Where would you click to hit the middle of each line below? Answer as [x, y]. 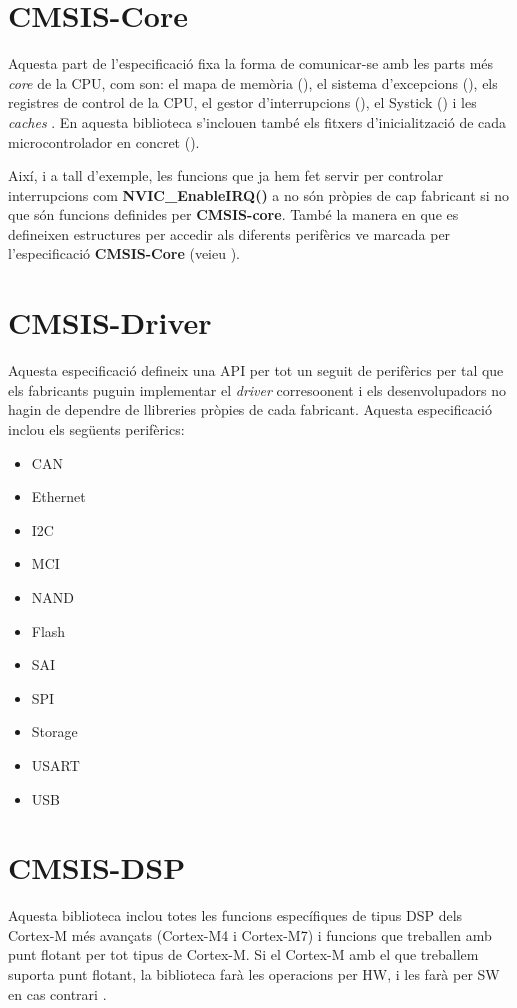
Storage [54, 731]
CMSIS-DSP [97, 867]
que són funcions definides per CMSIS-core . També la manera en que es [233, 214]
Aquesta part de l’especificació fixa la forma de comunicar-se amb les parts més [251, 63]
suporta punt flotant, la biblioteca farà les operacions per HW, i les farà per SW [254, 974]
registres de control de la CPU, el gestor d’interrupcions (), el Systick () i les [242, 102]
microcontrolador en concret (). [104, 141]
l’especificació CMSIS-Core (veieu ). [124, 253]
